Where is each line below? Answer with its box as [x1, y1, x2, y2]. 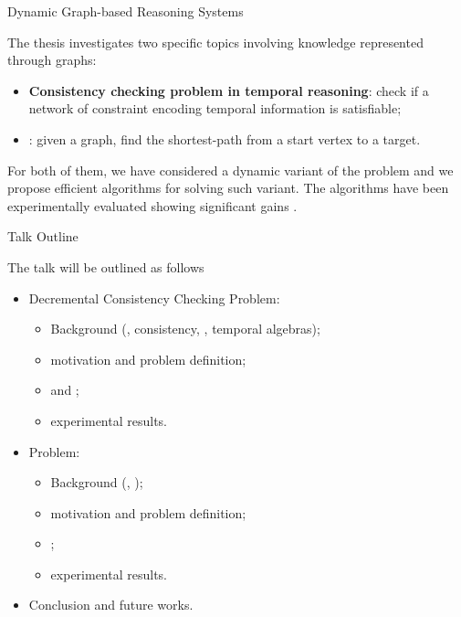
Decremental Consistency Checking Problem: [28, 288, 280, 307]
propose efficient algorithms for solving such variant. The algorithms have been [7, 178, 449, 197]
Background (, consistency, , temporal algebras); [50, 319, 320, 338]
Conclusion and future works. [28, 595, 194, 614]
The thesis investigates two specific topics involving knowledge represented [7, 32, 424, 51]
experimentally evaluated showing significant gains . [7, 196, 298, 215]
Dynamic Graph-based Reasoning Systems [7, 2, 244, 20]
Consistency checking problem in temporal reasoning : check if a [28, 80, 429, 100]
